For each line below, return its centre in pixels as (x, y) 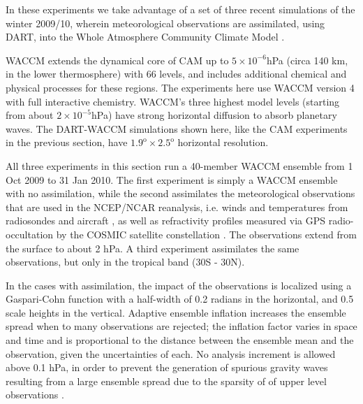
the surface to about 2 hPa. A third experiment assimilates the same (153, 248)
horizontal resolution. (223, 142)
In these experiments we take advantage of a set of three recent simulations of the (180, 9)
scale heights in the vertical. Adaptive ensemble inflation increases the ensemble (176, 312)
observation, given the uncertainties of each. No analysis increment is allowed (171, 353)
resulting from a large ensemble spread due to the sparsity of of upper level (166, 381)
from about (30, 115)
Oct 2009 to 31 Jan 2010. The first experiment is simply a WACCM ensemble (172, 179)
